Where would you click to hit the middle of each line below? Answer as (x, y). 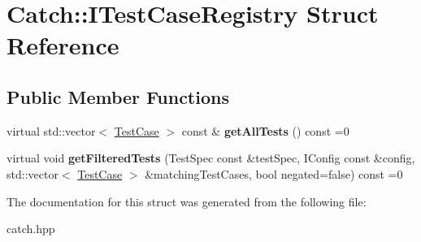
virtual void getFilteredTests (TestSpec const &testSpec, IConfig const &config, (211, 158)
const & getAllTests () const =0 (265, 130)
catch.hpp (31, 229)
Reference (63, 45)
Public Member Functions (118, 96)
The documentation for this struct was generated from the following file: (187, 201)
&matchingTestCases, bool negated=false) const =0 (274, 173)
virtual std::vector (51, 130)
